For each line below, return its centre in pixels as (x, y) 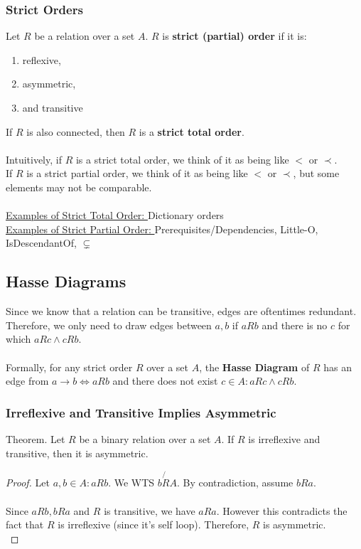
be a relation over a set (85, 36)
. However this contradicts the (282, 510)
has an (338, 367)
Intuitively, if (34, 159)
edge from (27, 381)
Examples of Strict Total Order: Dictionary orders (115, 215)
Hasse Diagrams (66, 281)
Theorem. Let (36, 438)
